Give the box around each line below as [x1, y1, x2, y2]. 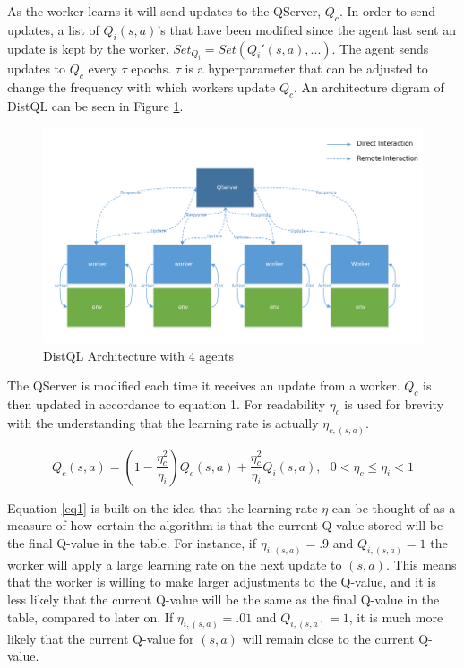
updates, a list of [7, 20, 99, 39]
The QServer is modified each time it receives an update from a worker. [7, 376, 400, 395]
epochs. [131, 59, 172, 77]
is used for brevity [344, 395, 444, 414]
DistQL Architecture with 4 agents [43, 346, 234, 364]
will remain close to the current [242, 629, 415, 647]
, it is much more [348, 607, 443, 626]
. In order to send [339, 2, 435, 20]
